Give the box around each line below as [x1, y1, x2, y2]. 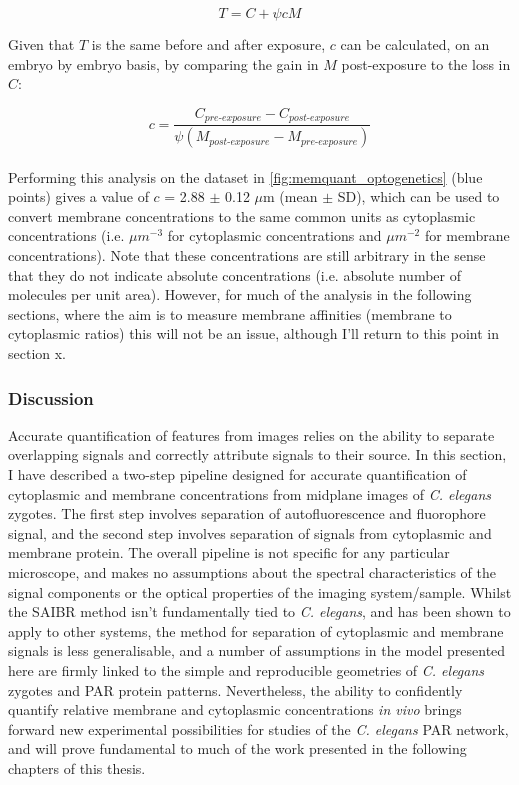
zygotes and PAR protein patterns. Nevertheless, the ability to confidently [8, 679, 463, 700]
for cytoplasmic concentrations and [167, 225, 382, 246]
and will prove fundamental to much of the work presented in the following [8, 738, 467, 759]
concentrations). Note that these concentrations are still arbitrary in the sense [8, 245, 486, 266]
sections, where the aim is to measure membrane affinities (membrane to [8, 303, 452, 324]
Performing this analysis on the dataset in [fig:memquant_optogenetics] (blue [8, 166, 483, 187]
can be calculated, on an [340, 34, 490, 54]
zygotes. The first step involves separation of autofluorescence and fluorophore [8, 503, 486, 524]
